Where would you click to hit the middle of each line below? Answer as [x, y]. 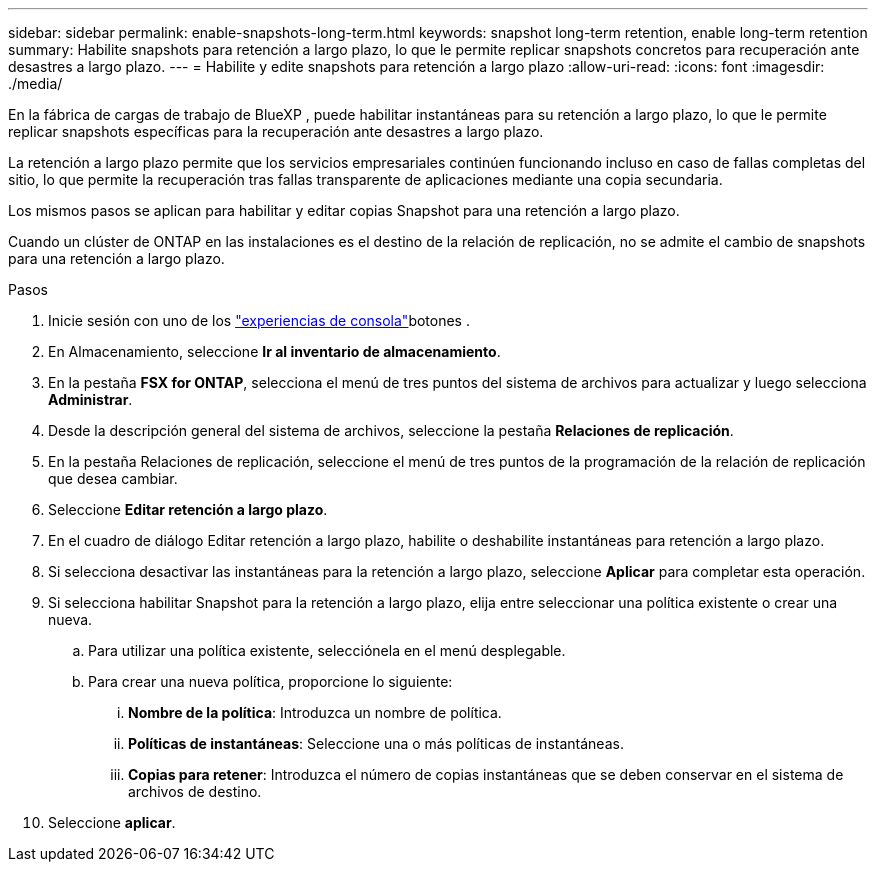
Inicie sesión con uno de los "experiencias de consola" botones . [259, 320]
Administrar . [90, 399]
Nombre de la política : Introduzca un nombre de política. [315, 712]
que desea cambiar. [113, 478]
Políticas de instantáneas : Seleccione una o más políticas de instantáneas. [376, 743]
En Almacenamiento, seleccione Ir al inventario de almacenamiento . [274, 351]
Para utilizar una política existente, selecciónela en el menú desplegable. [327, 650]
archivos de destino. [195, 791]
